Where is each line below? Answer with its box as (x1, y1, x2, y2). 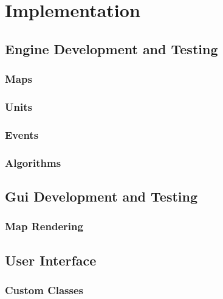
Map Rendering (5, 219, 83, 234)
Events (5, 127, 39, 142)
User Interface (5, 250, 97, 269)
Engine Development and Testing (5, 39, 218, 58)
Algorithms (5, 155, 61, 170)
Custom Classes (5, 282, 83, 297)
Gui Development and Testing (5, 186, 198, 205)
